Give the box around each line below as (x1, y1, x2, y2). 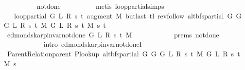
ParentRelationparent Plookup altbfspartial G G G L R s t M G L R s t (7, 48, 240, 58)
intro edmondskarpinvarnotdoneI (43, 39, 142, 49)
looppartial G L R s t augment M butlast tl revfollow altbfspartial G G (14, 10, 242, 20)
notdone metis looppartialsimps (36, 1, 164, 11)
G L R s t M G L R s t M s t (4, 20, 106, 30)
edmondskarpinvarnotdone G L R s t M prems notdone (7, 29, 219, 39)
